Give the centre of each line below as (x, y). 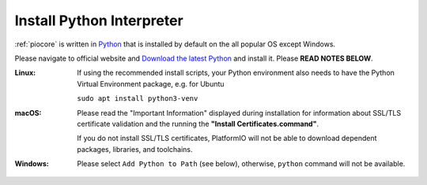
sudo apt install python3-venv (138, 99)
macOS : (28, 113)
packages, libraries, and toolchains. (135, 149)
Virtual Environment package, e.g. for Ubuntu (151, 83)
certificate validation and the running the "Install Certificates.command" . (198, 124)
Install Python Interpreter (99, 20)
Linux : (25, 73)
